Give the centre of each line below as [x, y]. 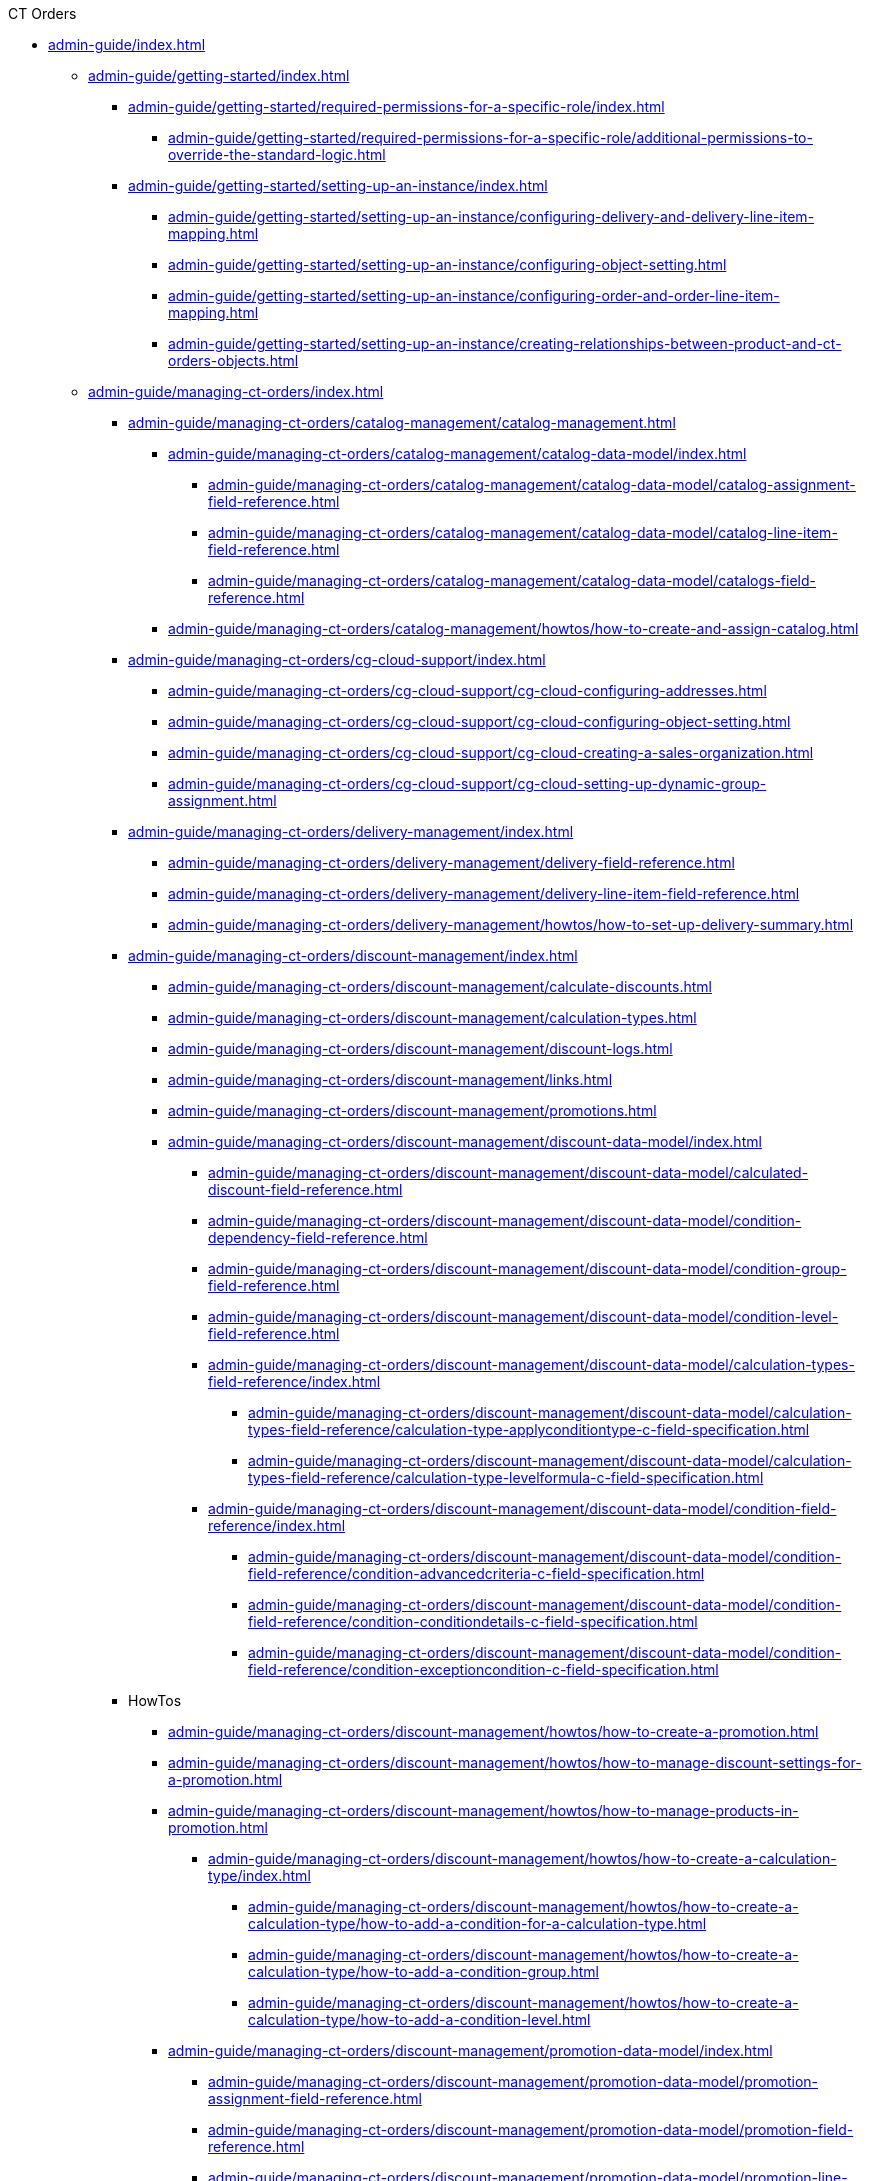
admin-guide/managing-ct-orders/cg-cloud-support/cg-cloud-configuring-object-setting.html [479, 721]
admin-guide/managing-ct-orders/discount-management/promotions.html [412, 1110]
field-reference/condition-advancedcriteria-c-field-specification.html [476, 1573]
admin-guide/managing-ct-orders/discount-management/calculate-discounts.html [440, 986]
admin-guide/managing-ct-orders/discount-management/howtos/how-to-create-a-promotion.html [493, 1731]
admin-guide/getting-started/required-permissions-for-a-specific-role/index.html [396, 106]
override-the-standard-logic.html [277, 154]
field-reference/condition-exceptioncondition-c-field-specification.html [483, 1669]
